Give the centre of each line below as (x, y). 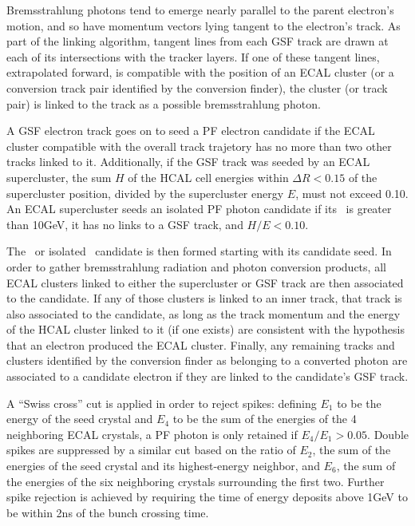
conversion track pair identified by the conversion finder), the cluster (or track (197, 87)
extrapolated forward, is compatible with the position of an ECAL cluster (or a (200, 72)
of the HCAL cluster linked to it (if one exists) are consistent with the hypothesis (206, 329)
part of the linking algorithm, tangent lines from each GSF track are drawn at (198, 41)
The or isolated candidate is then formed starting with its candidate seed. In (199, 251)
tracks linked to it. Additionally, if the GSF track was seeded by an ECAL (188, 162)
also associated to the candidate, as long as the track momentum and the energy (204, 313)
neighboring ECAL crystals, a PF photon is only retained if (152, 434)
